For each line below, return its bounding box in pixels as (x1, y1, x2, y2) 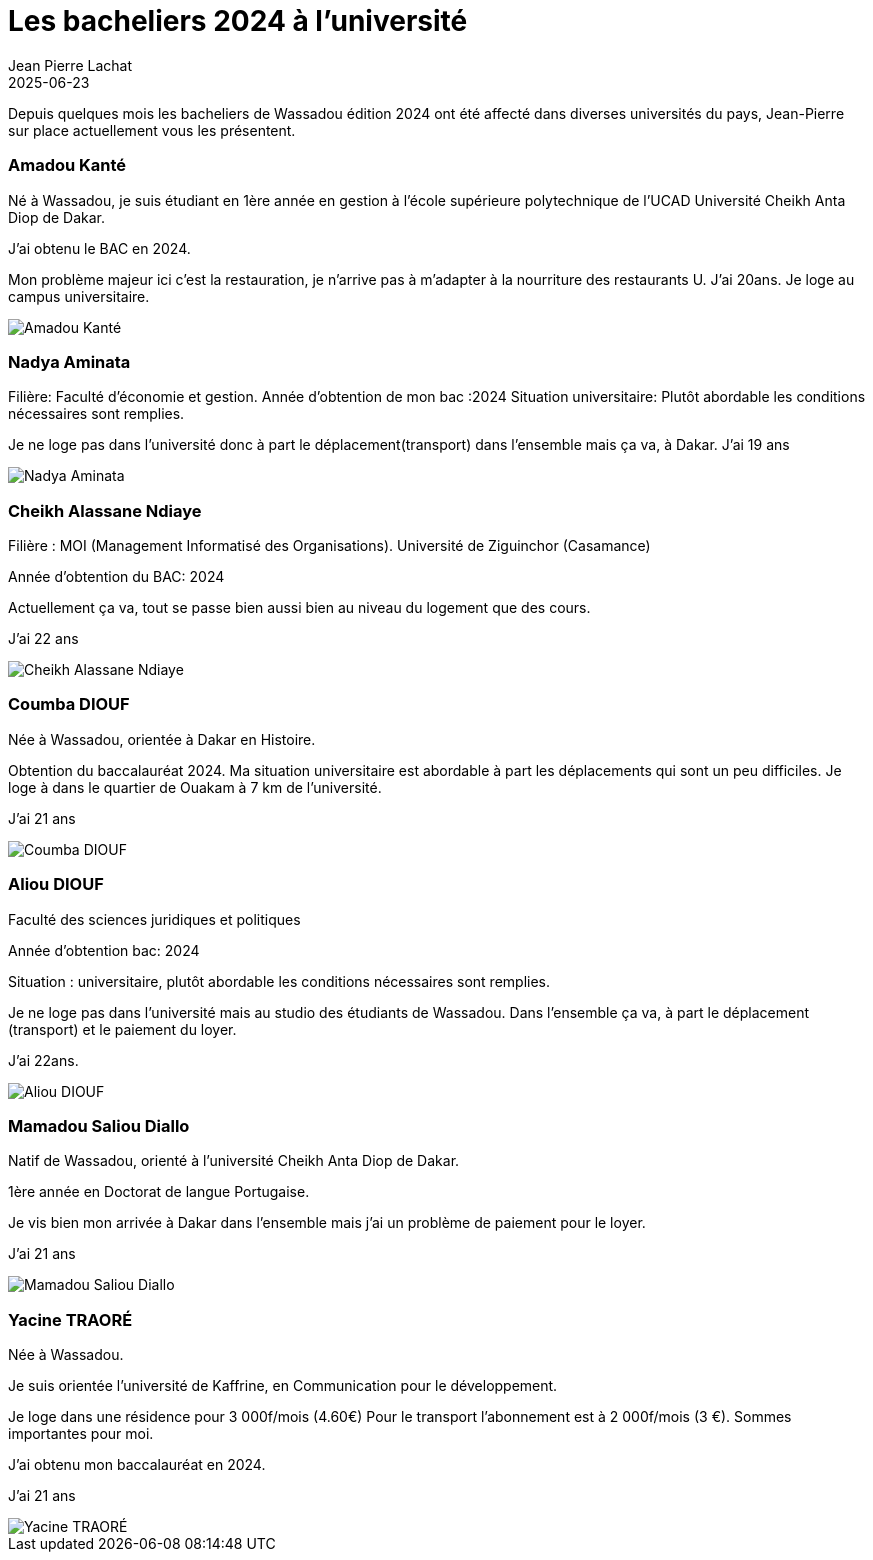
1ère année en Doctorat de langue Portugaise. (8, 1183, 310, 1201)
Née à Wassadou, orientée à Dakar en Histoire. (8, 730, 316, 748)
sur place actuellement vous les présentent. (8, 121, 296, 139)
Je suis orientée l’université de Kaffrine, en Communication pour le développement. (8, 1377, 558, 1394)
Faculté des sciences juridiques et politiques (8, 910, 301, 928)
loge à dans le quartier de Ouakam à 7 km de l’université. (8, 778, 382, 796)
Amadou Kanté (8, 155, 127, 176)
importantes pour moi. (8, 1425, 154, 1442)
